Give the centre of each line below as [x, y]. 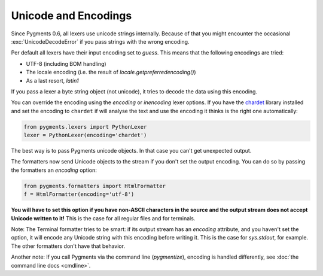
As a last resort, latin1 [52, 80]
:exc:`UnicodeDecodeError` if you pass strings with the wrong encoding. [100, 41]
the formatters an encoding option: [54, 170]
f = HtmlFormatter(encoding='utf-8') [79, 194]
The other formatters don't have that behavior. [68, 246]
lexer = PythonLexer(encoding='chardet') [85, 135]
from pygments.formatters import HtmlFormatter [95, 186]
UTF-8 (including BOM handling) [66, 63]
